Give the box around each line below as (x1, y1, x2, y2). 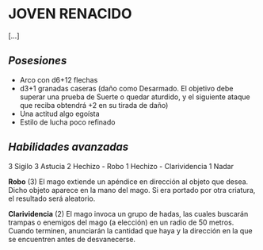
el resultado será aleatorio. (8, 194, 96, 203)
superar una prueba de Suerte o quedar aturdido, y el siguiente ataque (19, 92, 251, 102)
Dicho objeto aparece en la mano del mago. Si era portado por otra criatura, (8, 185, 256, 194)
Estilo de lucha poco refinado (19, 117, 116, 127)
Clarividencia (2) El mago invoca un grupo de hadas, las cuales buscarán (8, 209, 249, 218)
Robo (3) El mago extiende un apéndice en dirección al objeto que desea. (8, 176, 249, 187)
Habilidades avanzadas (8, 140, 129, 154)
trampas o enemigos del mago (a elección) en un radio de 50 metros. (8, 217, 234, 227)
